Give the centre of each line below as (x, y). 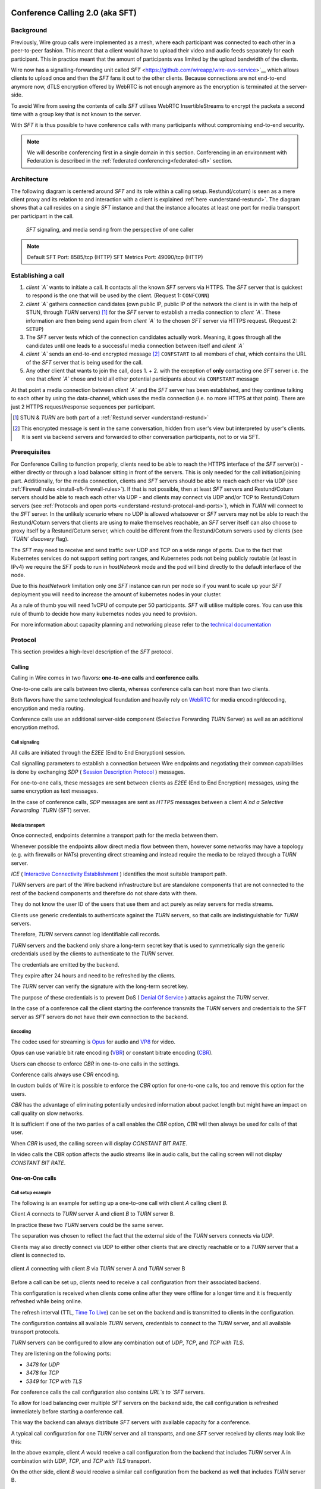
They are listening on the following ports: (61, 1354)
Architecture (30, 179)
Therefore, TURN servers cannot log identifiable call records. (86, 934)
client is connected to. (38, 1255)
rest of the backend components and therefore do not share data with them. (104, 893)
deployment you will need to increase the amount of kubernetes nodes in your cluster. (117, 594)
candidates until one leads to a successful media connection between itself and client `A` (135, 345)
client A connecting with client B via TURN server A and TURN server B (98, 1269)
